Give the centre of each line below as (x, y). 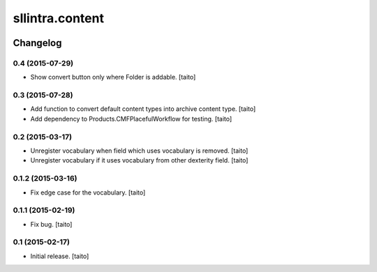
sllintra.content (59, 18)
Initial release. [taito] (60, 256)
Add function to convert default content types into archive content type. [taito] (143, 109)
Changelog (37, 43)
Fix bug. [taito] (51, 224)
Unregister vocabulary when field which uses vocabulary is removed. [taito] (139, 151)
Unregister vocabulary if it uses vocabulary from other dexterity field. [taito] (139, 160)
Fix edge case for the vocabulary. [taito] (88, 192)
